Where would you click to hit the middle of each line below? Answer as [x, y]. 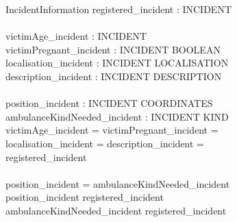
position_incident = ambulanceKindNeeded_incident [118, 183]
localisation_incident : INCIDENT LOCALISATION [117, 63]
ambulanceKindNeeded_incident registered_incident [116, 210]
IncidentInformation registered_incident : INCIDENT [119, 9]
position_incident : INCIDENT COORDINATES [109, 103]
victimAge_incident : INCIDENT [76, 36]
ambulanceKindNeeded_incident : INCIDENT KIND [117, 116]
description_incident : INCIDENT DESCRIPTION [114, 76]
